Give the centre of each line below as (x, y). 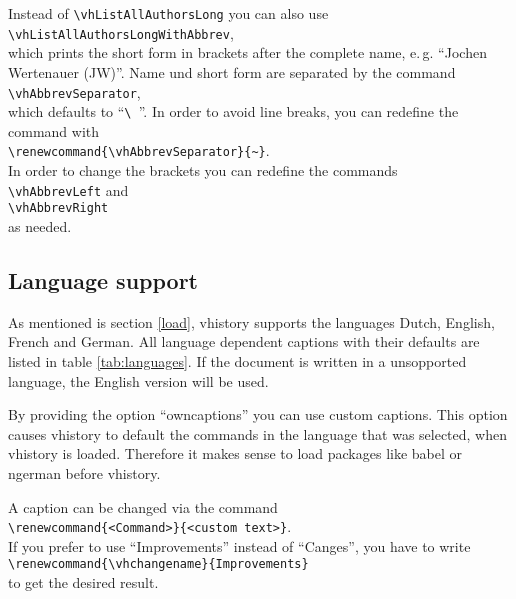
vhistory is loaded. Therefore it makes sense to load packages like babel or (235, 453)
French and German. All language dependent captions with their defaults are (244, 341)
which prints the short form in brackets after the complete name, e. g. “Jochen (247, 52)
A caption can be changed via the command (143, 506)
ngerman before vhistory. (84, 472)
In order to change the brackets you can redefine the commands (203, 170)
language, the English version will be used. (138, 380)
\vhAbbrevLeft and (68, 189)
